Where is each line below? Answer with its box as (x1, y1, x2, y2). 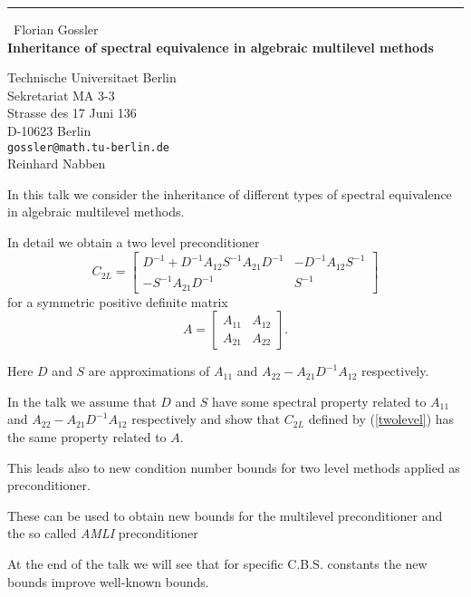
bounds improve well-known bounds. (7, 572, 209, 591)
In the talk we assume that (7, 391, 157, 410)
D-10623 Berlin (7, 120, 91, 140)
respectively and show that (131, 409, 281, 428)
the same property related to (7, 427, 167, 446)
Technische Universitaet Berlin (7, 68, 177, 87)
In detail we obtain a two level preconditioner (7, 233, 260, 251)
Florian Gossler (14, 20, 99, 38)
